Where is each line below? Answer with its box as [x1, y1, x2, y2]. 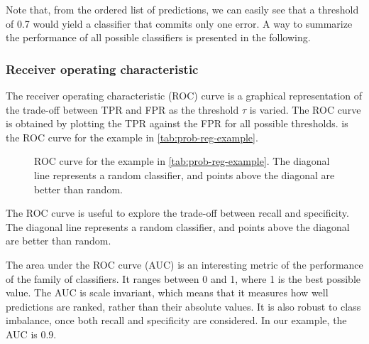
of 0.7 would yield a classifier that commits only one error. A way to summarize [6, 16, 353, 31]
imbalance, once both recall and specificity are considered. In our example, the [6, 313, 347, 328]
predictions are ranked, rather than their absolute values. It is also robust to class [6, 299, 361, 313]
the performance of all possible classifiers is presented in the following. [6, 30, 311, 45]
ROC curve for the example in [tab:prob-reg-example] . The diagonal [34, 154, 330, 168]
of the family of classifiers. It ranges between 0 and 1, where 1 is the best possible [6, 271, 361, 286]
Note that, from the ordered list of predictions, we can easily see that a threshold [6, 2, 359, 16]
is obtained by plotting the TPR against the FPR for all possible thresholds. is [6, 116, 348, 131]
